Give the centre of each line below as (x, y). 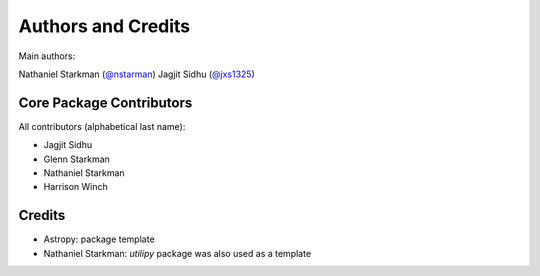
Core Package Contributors (105, 102)
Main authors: (47, 56)
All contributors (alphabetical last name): (102, 126)
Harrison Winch (76, 187)
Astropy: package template (99, 239)
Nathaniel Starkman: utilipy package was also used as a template (177, 253)
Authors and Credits (104, 26)
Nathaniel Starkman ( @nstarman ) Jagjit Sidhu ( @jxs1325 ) (136, 74)
